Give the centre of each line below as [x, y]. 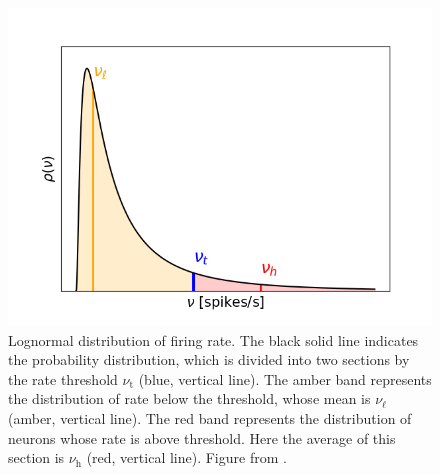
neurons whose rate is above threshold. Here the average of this [202, 437]
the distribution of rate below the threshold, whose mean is [189, 398]
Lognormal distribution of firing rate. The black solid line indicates [213, 339]
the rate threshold [63, 378]
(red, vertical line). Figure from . [186, 457]
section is [36, 457]
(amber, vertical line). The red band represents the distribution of [210, 417]
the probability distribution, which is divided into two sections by [209, 359]
